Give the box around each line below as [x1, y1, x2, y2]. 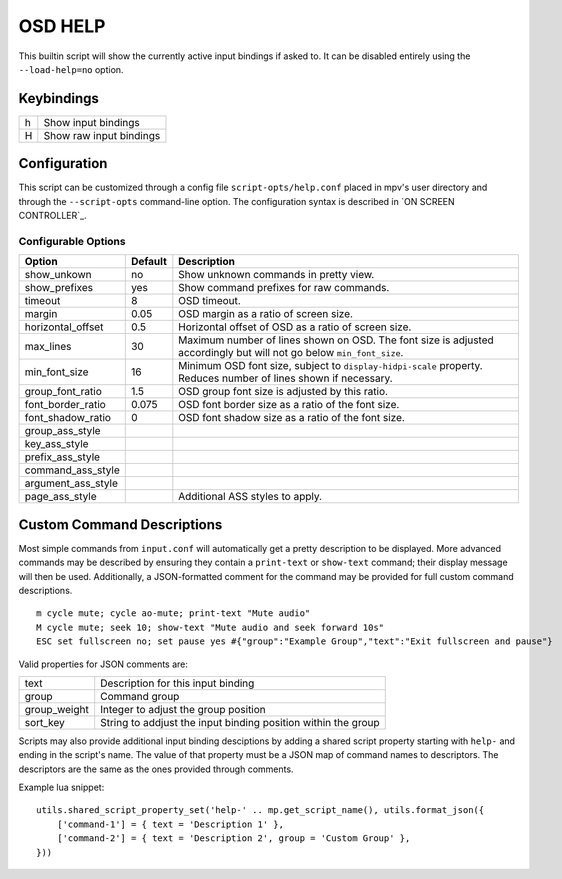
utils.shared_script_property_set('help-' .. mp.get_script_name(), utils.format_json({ [36, 805, 485, 816]
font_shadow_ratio [24, 411, 112, 425]
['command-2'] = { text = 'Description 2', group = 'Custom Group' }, [56, 833, 411, 844]
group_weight [24, 702, 89, 716]
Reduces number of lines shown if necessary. [178, 371, 394, 385]
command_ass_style [24, 463, 120, 477]
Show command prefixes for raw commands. [178, 281, 390, 295]
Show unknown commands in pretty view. [178, 268, 375, 282]
